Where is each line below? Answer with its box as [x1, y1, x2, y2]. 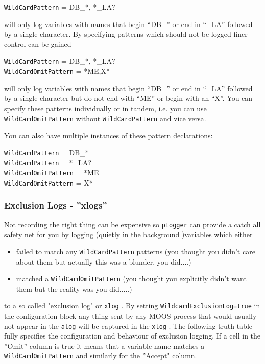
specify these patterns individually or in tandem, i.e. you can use [4, 102, 207, 113]
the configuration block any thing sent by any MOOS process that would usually [4, 310, 257, 321]
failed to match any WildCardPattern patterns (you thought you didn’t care [16, 246, 255, 256]
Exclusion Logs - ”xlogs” [4, 199, 107, 212]
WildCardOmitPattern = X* [4, 177, 93, 188]
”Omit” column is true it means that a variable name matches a [4, 340, 205, 351]
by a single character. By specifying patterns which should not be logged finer [4, 29, 248, 39]
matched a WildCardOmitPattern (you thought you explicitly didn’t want [16, 273, 247, 284]
